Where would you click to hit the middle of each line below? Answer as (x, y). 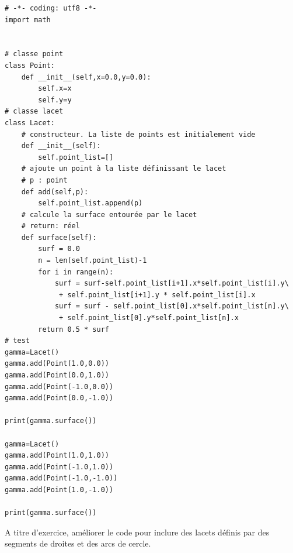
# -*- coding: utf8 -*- (51, 8)
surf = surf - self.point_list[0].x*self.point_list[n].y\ (172, 306)
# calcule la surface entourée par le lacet (109, 214)
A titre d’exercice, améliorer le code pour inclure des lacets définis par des (137, 532)
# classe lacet (34, 111)
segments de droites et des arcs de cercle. (78, 543)
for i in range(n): (76, 272)
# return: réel (50, 226)
